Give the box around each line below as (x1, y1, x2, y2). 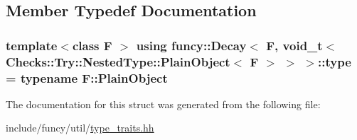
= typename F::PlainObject (6, 69, 168, 86)
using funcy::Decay (136, 36, 247, 54)
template (6, 36, 58, 54)
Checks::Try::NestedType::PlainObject (6, 52, 230, 70)
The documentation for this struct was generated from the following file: (6, 96, 321, 111)
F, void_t (266, 36, 323, 54)
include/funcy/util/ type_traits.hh (6, 120, 154, 135)
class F (72, 36, 112, 54)
